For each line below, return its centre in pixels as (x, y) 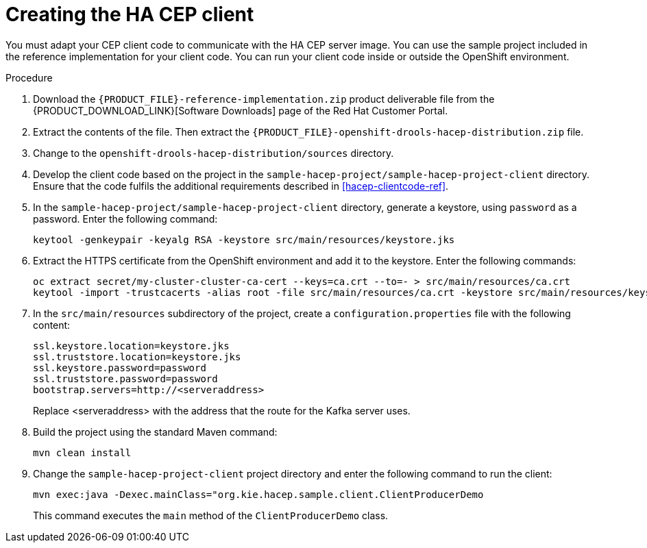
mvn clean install (82, 452)
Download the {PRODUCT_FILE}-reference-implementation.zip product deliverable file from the (264, 99)
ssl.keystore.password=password (120, 368)
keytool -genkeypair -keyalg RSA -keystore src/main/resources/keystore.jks (244, 239)
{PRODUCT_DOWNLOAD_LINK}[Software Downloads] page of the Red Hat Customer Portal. (241, 110)
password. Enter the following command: (125, 219)
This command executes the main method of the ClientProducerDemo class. (211, 515)
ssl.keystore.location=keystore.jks (131, 346)
